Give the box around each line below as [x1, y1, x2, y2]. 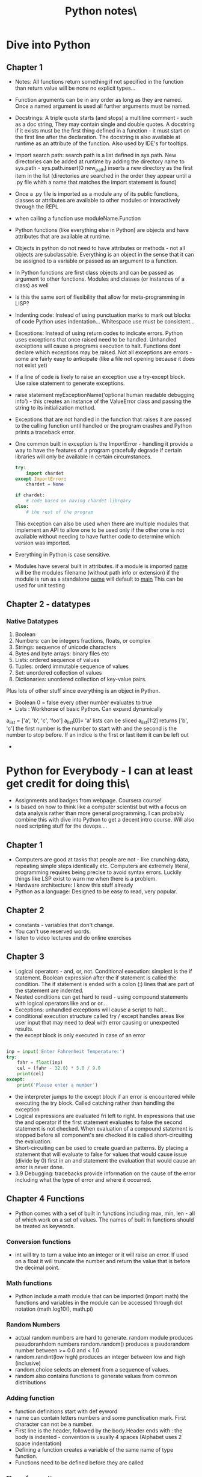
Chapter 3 [6, 952, 45, 962]
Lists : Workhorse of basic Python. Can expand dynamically [14, 705, 163, 713]
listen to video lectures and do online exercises [14, 934, 132, 941]
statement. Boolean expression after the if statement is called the [14, 974, 177, 981]
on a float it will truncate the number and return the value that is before [14, 1257, 191, 1264]
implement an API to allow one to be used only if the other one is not [14, 526, 185, 534]
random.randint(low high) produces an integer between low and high [14, 1354, 186, 1361]
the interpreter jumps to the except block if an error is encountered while [14, 1093, 195, 1100]
